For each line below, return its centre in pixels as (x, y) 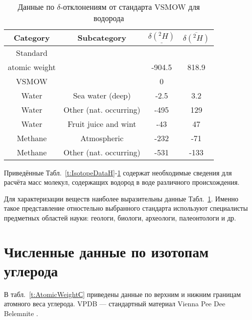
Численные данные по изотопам (106, 251)
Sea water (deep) (102, 95)
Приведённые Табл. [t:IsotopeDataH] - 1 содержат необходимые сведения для (118, 172)
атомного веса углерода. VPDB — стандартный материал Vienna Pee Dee (115, 304)
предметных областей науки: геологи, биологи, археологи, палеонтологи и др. (120, 217)
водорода (109, 18)
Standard (32, 52)
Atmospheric (102, 138)
